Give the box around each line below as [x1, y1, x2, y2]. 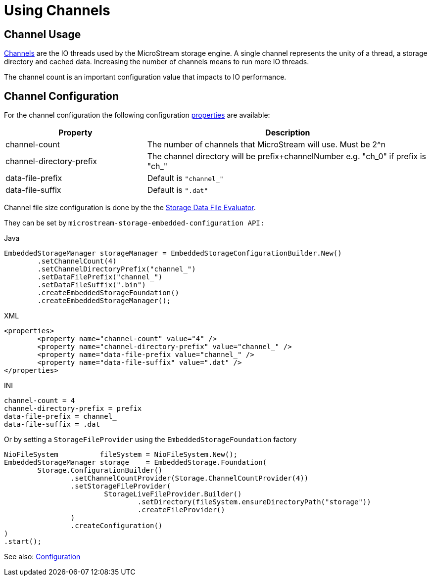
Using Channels [4, 2, 110, 19]
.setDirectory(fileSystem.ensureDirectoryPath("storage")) [137, 498, 371, 506]
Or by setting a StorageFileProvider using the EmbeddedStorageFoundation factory [4, 435, 297, 444]
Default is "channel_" [147, 173, 224, 183]
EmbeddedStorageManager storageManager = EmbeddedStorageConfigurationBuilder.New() [4, 249, 342, 258]
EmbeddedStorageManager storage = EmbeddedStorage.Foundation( [4, 458, 267, 467]
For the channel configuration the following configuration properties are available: [4, 111, 270, 120]
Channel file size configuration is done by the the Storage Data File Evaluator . [4, 203, 256, 212]
